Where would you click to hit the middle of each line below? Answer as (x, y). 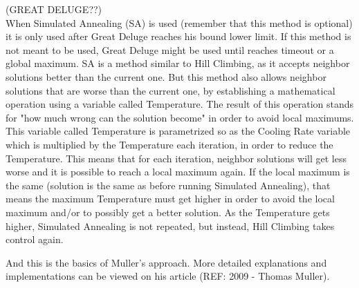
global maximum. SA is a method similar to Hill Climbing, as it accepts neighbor (178, 63)
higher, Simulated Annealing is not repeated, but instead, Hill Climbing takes (170, 225)
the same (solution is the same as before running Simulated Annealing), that (168, 185)
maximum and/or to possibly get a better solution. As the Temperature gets (168, 212)
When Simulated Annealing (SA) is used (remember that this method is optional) (179, 22)
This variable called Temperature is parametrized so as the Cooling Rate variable (178, 131)
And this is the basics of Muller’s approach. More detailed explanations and (166, 262)
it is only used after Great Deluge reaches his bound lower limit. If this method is (178, 36)
